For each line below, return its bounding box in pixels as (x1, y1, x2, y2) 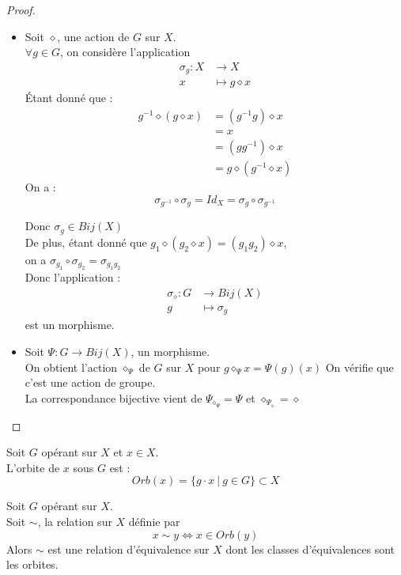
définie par (128, 513, 180, 529)
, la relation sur (37, 513, 112, 529)
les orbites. (6, 556, 59, 573)
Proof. (6, 2, 36, 17)
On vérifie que (325, 358, 394, 375)
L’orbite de (6, 459, 60, 475)
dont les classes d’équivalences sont (225, 540, 395, 557)
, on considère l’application (59, 44, 191, 60)
